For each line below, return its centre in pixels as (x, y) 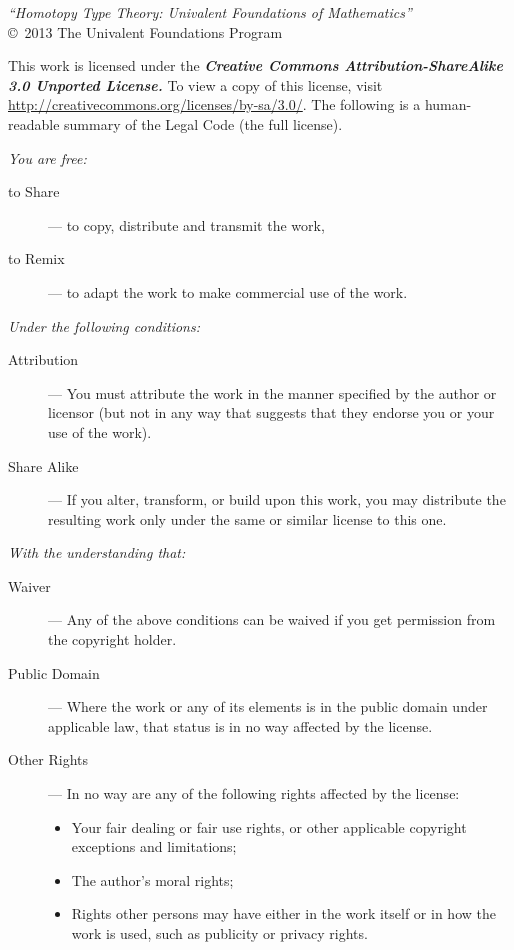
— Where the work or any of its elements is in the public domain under (268, 706)
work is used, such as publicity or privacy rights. (219, 933)
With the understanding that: (97, 552)
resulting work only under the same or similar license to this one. (247, 518)
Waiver (29, 585)
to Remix (36, 258)
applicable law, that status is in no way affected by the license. (240, 725)
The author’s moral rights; (152, 879)
